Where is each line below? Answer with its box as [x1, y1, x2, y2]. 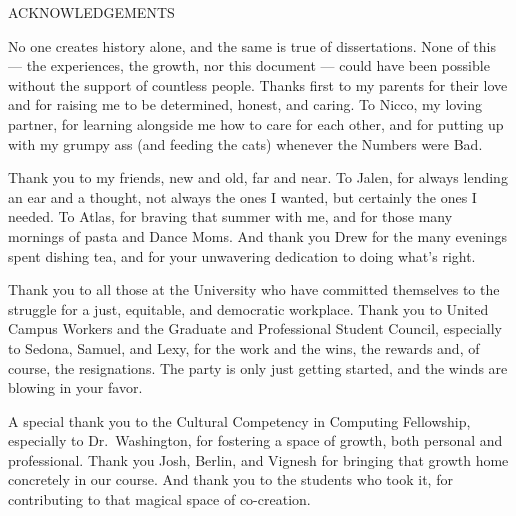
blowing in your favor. [8, 377, 143, 398]
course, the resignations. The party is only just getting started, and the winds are [8, 357, 508, 378]
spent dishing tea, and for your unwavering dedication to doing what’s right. [8, 245, 476, 266]
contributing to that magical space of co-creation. [8, 489, 311, 510]
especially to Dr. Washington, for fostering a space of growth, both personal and [8, 430, 503, 451]
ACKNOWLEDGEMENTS [8, 2, 175, 22]
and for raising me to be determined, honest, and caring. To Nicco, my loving [8, 94, 482, 115]
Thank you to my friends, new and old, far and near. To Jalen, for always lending [8, 167, 508, 188]
